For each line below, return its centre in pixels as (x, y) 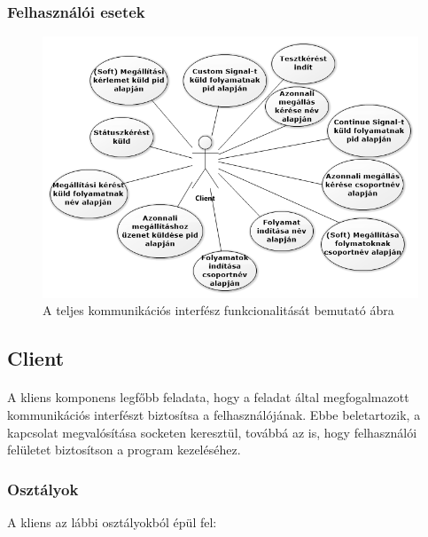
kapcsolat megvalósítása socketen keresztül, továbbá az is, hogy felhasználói (212, 432)
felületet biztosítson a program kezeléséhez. (124, 450)
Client (36, 358)
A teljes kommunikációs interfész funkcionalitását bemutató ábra (218, 310)
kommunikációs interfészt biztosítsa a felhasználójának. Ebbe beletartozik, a (214, 414)
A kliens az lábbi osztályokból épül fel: (112, 521)
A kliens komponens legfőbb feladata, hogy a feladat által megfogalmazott (208, 397)
